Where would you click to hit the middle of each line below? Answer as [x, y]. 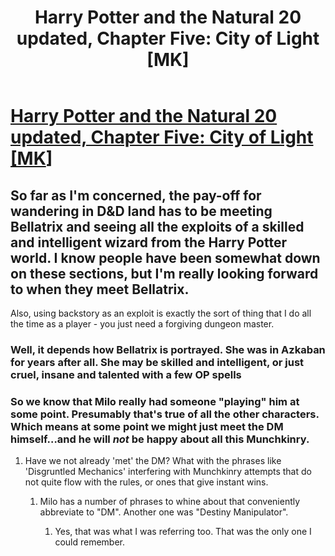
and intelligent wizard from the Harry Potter [148, 242]
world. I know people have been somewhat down [165, 257]
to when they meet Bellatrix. [100, 289]
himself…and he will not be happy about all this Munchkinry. [160, 439]
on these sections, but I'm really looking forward [164, 273]
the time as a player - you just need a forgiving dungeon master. [142, 324]
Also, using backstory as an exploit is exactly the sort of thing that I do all [161, 313]
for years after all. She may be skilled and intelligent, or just [157, 362]
